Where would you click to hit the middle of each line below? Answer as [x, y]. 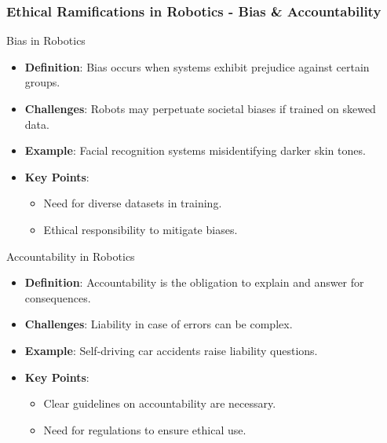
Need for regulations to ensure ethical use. [145, 429]
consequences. [58, 297]
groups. [42, 82]
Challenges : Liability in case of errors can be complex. [159, 324]
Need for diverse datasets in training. [133, 203]
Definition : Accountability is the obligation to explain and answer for [194, 282]
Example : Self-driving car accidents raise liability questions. [171, 350]
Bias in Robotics [46, 40]
